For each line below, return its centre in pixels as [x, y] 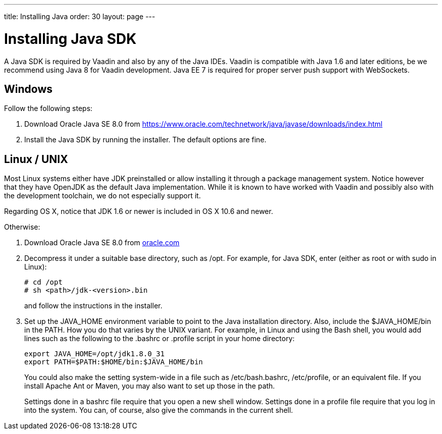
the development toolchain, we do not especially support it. [102, 196]
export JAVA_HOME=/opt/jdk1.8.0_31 [95, 354]
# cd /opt [43, 282]
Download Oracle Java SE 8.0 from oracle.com [102, 243]
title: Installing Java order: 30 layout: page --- [80, 16]
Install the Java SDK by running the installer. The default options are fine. [145, 140]
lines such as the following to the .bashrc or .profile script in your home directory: [159, 339]
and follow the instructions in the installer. [93, 306]
